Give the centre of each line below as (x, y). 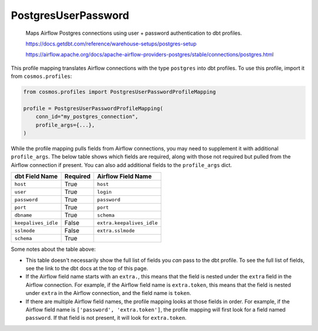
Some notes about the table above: (53, 249)
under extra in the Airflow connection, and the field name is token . (108, 293)
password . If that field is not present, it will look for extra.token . (106, 318)
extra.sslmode (116, 230)
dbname (23, 215)
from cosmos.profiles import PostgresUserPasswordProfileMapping (120, 92)
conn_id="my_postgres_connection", (87, 117)
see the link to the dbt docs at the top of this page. (87, 268)
